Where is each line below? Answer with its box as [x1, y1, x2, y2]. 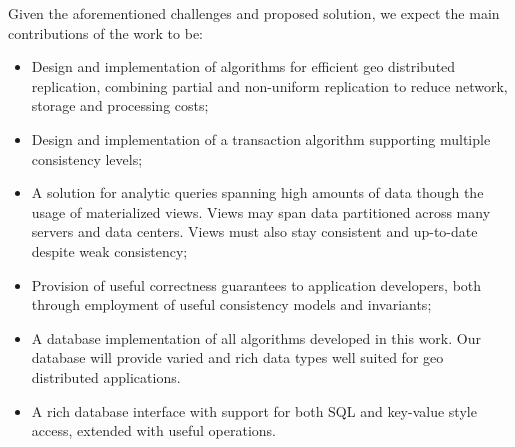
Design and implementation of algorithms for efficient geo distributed [31, 56, 456, 77]
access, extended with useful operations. [31, 420, 276, 441]
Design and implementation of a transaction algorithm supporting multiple [31, 128, 491, 149]
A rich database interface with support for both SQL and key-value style [31, 400, 477, 421]
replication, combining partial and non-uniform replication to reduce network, [31, 75, 508, 96]
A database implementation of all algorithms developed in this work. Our [31, 327, 481, 348]
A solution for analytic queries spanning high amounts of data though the [31, 182, 484, 203]
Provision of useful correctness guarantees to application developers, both [31, 274, 482, 295]
